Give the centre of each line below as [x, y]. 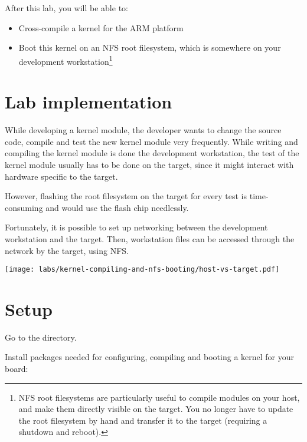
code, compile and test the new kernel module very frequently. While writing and [151, 141]
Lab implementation [89, 102]
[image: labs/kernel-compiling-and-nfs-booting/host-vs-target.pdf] [142, 270]
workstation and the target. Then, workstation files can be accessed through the [150, 238]
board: [17, 369]
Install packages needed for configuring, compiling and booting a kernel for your [150, 357]
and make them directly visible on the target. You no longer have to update [156, 409]
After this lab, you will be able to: [66, 8]
